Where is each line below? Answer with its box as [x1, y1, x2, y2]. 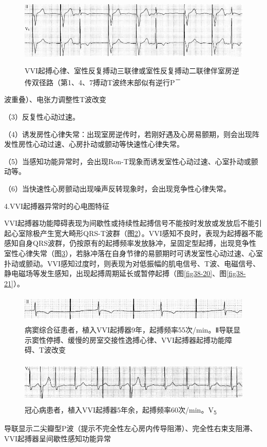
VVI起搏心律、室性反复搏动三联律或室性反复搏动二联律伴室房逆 [25, 65, 240, 75]
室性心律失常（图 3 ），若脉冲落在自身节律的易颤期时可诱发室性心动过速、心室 [4, 247, 263, 258]
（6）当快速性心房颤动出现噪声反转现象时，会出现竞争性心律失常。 [4, 183, 231, 193]
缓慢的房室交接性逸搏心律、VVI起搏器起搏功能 [67, 334, 225, 345]
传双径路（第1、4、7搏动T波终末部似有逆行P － [25, 75, 181, 87]
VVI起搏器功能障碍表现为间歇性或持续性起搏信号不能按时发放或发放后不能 [4, 218, 255, 228]
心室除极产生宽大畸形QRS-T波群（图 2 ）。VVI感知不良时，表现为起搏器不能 [11, 227, 263, 238]
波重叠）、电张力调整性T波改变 [4, 94, 107, 105]
